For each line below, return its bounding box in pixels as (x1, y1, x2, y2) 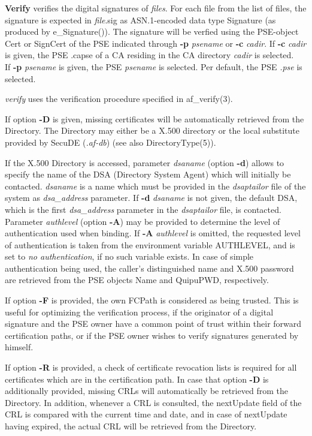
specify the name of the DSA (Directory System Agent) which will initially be (5, 168, 291, 181)
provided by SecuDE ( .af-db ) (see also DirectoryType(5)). (5, 136, 216, 148)
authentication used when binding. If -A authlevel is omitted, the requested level (5, 227, 301, 239)
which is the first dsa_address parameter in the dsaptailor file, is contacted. (5, 203, 281, 215)
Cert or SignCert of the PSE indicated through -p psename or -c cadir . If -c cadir (5, 37, 307, 49)
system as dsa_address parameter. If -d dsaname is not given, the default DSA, (5, 191, 298, 204)
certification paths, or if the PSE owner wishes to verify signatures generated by (5, 329, 299, 341)
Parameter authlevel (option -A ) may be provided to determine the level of (5, 215, 280, 227)
